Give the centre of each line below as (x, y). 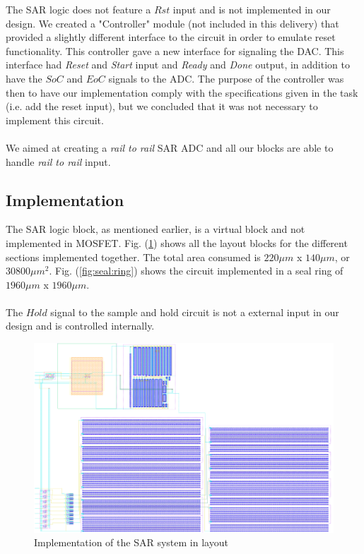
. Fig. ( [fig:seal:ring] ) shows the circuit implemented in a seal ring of (196, 271)
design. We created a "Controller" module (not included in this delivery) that (172, 23)
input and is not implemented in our (252, 9)
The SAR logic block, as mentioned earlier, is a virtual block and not (155, 229)
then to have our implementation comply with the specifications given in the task (182, 92)
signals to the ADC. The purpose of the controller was (226, 78)
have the (24, 78)
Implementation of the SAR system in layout (131, 542)
